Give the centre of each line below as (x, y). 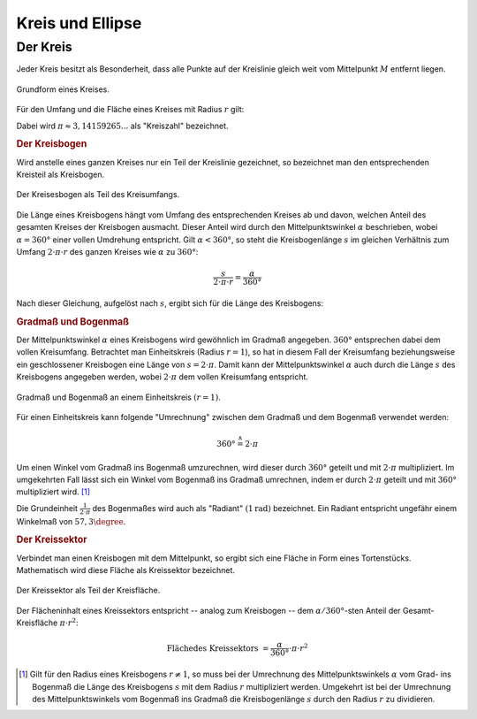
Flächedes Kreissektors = (218, 648)
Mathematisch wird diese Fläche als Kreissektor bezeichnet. (126, 570)
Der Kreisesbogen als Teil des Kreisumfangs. (98, 195)
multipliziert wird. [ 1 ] (53, 492)
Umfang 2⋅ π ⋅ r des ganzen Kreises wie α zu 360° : (107, 251)
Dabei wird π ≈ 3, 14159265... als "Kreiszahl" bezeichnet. (122, 126)
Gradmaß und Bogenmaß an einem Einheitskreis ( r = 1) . (118, 397)
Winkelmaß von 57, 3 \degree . (71, 521)
